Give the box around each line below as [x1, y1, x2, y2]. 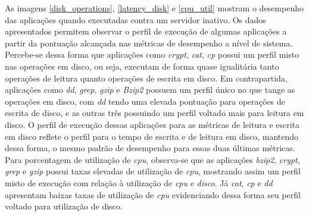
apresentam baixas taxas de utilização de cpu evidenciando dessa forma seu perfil [5, 188, 301, 201]
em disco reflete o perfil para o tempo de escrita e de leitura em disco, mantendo [5, 130, 299, 142]
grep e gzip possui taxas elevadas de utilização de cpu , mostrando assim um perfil [5, 165, 301, 177]
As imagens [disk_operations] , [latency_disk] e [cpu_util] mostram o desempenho [5, 2, 304, 14]
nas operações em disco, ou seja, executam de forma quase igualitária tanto [5, 60, 279, 72]
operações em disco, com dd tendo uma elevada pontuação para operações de [5, 95, 285, 107]
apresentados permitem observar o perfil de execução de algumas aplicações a [5, 25, 287, 37]
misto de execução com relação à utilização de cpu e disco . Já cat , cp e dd [5, 176, 273, 189]
